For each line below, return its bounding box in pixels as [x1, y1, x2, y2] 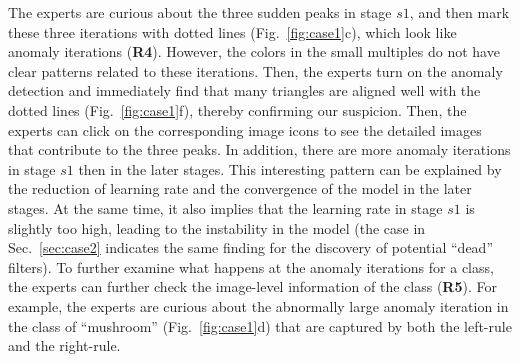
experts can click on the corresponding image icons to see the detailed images [8, 119, 482, 140]
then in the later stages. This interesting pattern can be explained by [78, 158, 502, 179]
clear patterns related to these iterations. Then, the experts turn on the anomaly [8, 60, 503, 81]
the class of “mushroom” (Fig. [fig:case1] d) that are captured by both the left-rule [8, 315, 512, 336]
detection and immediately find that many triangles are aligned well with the [8, 80, 481, 101]
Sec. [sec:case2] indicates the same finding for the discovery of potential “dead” [8, 237, 493, 258]
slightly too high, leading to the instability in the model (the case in [8, 217, 426, 238]
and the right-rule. [8, 335, 121, 356]
